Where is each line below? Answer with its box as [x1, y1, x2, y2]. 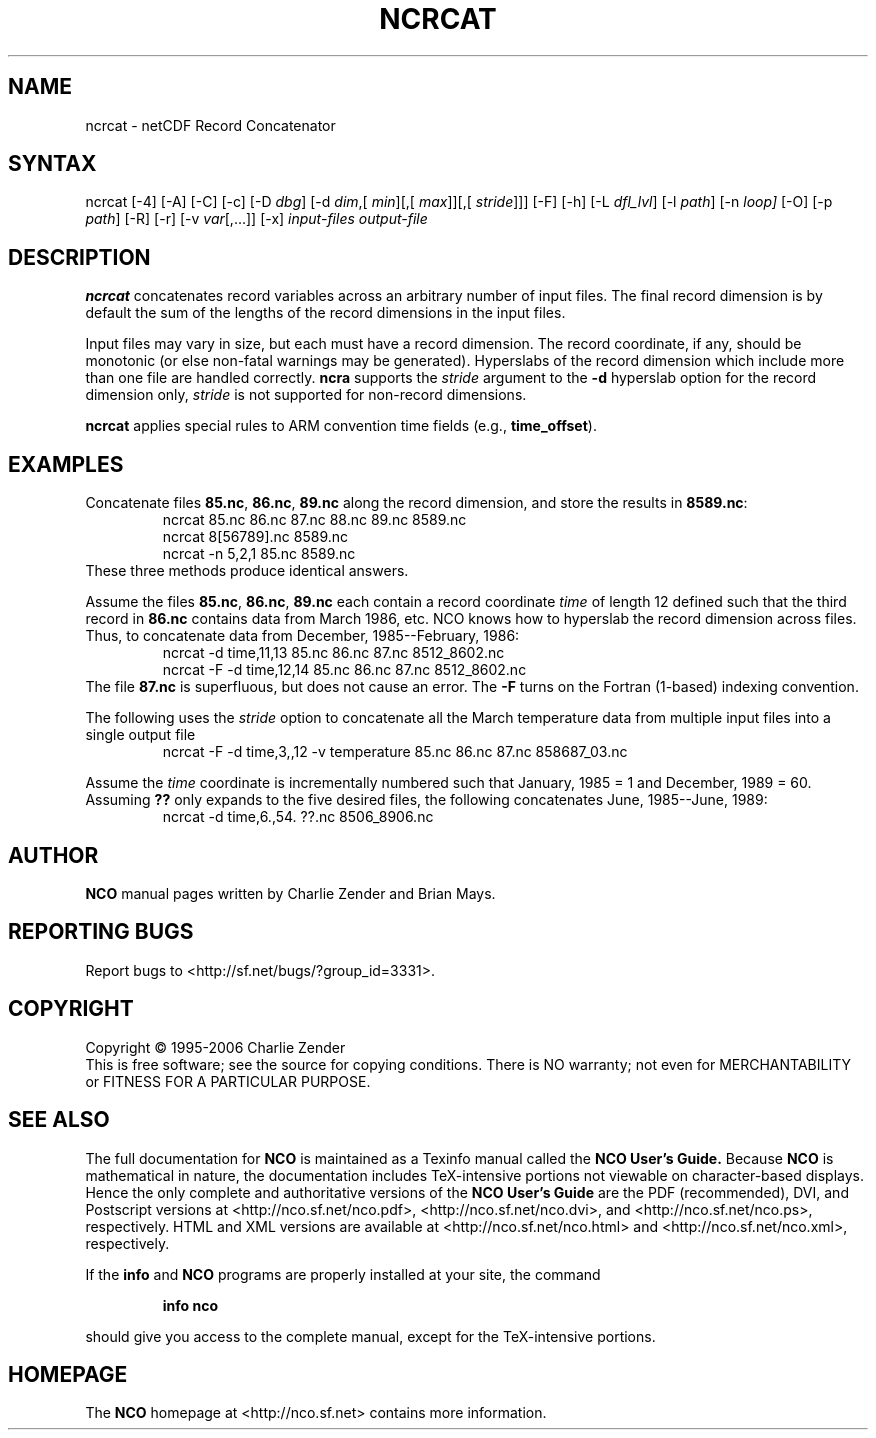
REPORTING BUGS [8, 919, 194, 945]
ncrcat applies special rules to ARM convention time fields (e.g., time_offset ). [85, 417, 597, 435]
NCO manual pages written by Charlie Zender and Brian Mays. [85, 884, 496, 902]
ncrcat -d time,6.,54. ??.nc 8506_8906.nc [162, 808, 434, 826]
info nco [162, 1296, 219, 1314]
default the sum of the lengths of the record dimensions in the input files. [85, 304, 566, 322]
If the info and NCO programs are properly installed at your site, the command [85, 1265, 601, 1283]
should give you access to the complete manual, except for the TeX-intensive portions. [85, 1327, 656, 1345]
